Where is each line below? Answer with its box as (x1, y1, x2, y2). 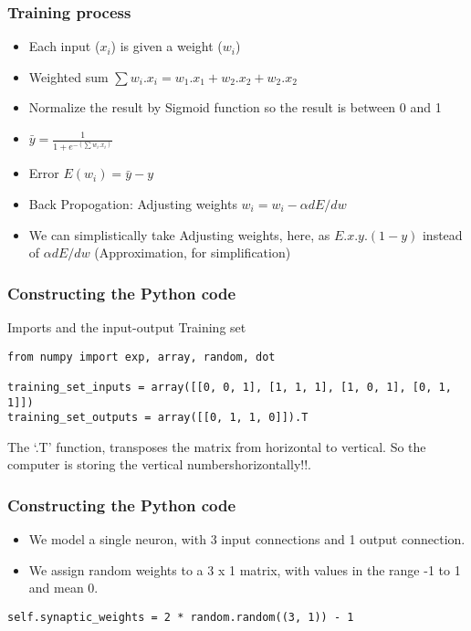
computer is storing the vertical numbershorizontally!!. (7, 455, 311, 474)
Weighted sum (28, 67, 109, 86)
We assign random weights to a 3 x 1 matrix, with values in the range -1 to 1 (28, 560, 461, 579)
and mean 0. (28, 578, 99, 597)
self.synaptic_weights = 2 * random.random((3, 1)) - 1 (7, 611, 354, 625)
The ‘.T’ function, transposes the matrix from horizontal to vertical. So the (7, 436, 426, 456)
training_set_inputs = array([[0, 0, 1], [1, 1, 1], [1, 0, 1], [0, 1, (7, 380, 452, 394)
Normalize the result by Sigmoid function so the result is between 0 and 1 (28, 98, 442, 117)
